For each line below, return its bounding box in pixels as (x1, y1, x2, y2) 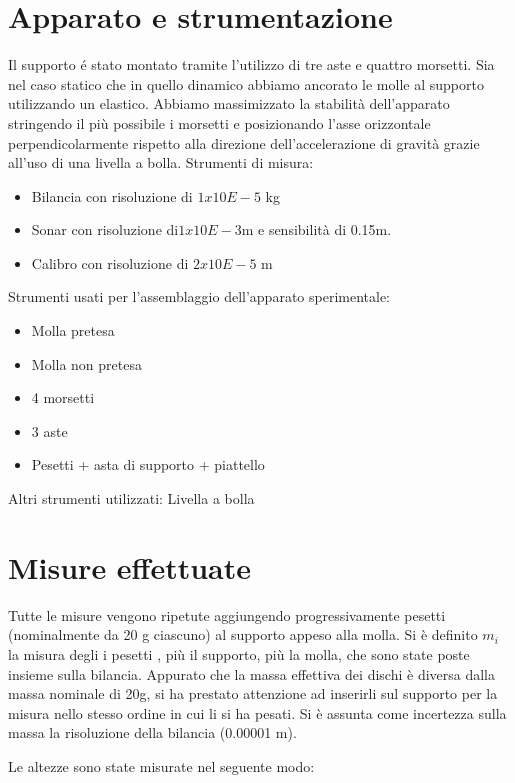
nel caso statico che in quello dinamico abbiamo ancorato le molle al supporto (8, 73, 484, 94)
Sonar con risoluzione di (31, 219, 179, 240)
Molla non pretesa (31, 353, 142, 374)
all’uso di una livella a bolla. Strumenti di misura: (8, 152, 314, 173)
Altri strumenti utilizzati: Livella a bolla (8, 488, 255, 509)
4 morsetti (31, 387, 95, 408)
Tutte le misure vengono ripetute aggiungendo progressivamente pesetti (8, 604, 446, 625)
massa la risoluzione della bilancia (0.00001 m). (8, 722, 297, 743)
